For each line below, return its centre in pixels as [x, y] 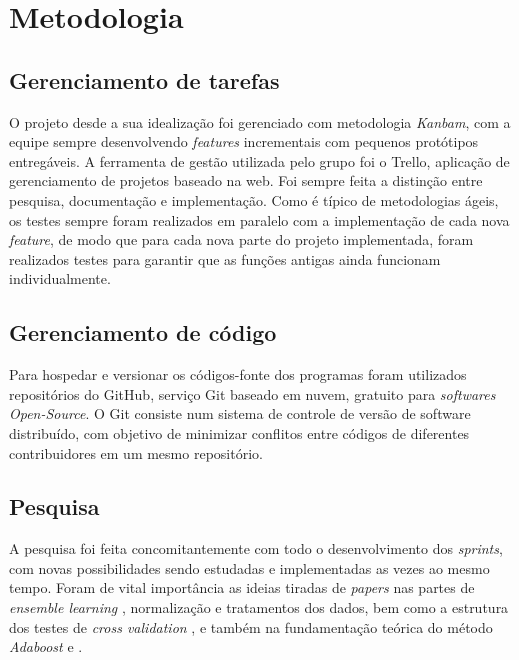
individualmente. [60, 278]
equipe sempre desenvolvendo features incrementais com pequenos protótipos [244, 141]
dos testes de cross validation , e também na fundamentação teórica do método [251, 626]
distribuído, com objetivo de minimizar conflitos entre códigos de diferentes [239, 432]
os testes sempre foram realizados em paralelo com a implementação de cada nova [259, 219]
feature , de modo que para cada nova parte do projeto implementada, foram [241, 239]
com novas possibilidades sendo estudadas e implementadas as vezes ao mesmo [249, 567]
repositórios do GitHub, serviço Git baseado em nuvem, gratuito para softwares [252, 393]
